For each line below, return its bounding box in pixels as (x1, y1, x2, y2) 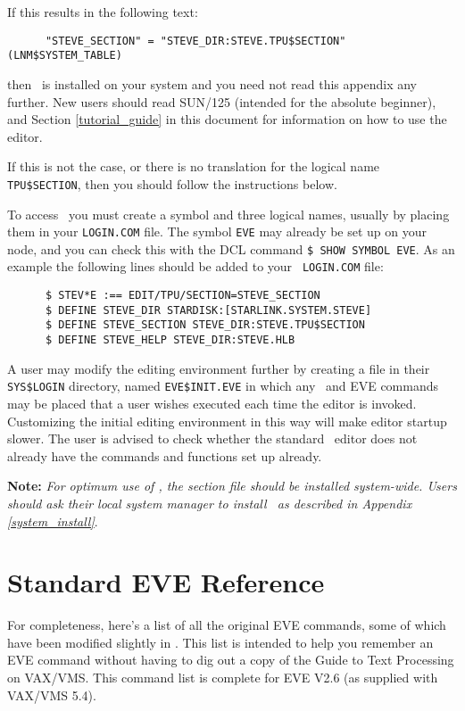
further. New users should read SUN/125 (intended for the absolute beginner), (7, 92, 436, 111)
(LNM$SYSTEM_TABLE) (7, 49, 122, 62)
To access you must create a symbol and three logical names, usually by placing (7, 204, 450, 223)
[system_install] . (7, 511, 98, 530)
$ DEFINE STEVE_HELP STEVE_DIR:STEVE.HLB (45, 334, 295, 347)
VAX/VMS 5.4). (7, 685, 96, 704)
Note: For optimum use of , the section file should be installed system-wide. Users (7, 476, 457, 495)
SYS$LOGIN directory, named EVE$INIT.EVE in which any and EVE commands (7, 376, 439, 395)
